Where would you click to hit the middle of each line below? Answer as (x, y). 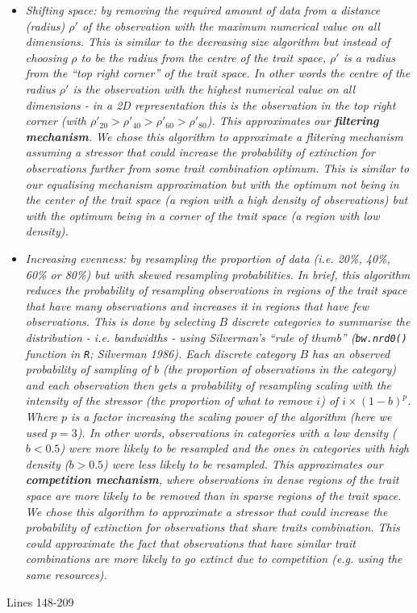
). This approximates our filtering (293, 121)
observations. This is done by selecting (120, 321)
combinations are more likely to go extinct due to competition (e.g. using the (214, 559)
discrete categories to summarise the (321, 321)
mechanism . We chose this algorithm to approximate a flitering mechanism (214, 136)
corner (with (56, 121)
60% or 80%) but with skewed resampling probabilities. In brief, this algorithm (218, 274)
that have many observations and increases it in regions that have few (197, 305)
